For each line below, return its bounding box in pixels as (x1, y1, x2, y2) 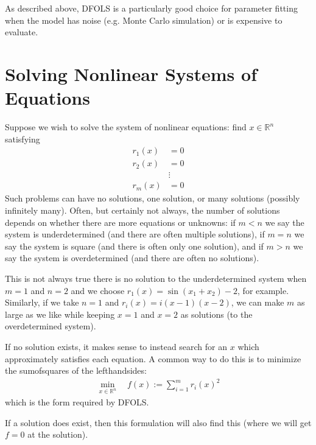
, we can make (231, 296, 284, 309)
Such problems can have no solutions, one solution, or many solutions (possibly (5, 192, 300, 205)
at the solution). (27, 428, 88, 441)
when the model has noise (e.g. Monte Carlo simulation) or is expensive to (5, 13, 283, 26)
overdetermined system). (5, 320, 96, 332)
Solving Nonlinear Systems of (5, 61, 257, 86)
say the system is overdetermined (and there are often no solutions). (5, 251, 259, 264)
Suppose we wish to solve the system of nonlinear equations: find (5, 121, 247, 133)
